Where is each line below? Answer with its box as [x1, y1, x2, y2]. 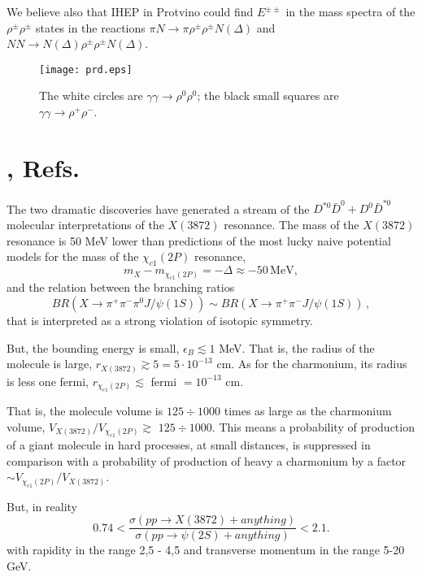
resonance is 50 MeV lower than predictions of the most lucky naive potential [7, 232, 391, 249]
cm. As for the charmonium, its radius [216, 355, 407, 372]
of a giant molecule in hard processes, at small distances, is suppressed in [7, 436, 371, 453]
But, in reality [7, 497, 77, 514]
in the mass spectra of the [285, 3, 415, 20]
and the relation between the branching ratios [7, 279, 235, 296]
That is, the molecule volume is [7, 402, 163, 419]
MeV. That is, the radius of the [219, 339, 375, 356]
